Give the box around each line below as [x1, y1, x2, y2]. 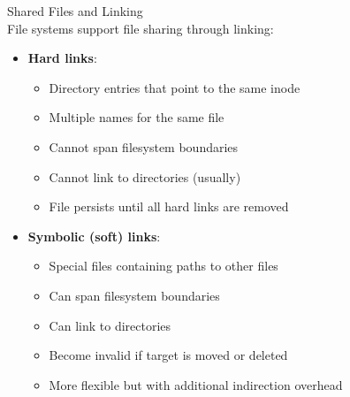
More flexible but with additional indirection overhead [49, 375, 343, 393]
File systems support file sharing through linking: [7, 19, 274, 37]
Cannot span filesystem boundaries [49, 137, 239, 156]
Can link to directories [49, 316, 171, 334]
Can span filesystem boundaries [49, 286, 220, 304]
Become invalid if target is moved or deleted [49, 346, 288, 364]
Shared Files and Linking [7, 2, 143, 19]
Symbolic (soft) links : [27, 226, 161, 245]
